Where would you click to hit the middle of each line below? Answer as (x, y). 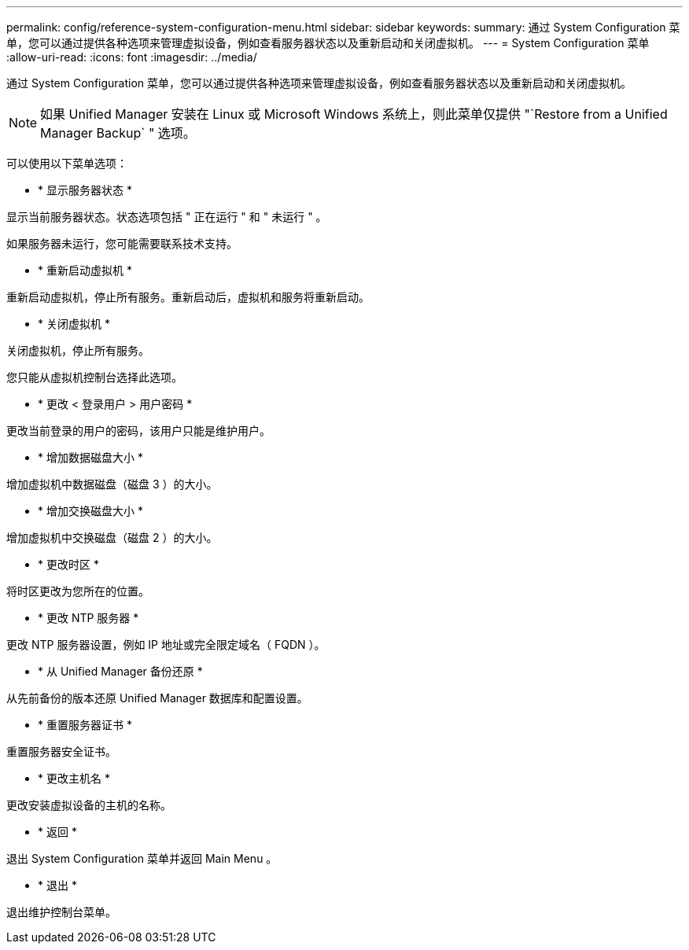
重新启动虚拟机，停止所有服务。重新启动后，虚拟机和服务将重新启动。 (188, 297)
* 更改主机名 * (74, 778)
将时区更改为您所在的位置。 (78, 591)
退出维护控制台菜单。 (61, 912)
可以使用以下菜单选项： (67, 163)
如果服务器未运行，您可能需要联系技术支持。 (122, 243)
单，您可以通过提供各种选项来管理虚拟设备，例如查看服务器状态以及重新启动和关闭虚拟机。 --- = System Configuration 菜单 (328, 43)
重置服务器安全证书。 (61, 751)
